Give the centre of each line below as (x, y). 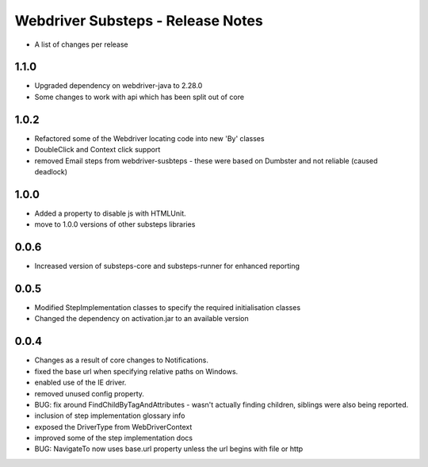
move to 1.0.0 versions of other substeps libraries (115, 224)
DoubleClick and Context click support (97, 150)
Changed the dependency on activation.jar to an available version (141, 319)
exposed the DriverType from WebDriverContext (113, 427)
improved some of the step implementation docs (114, 438)
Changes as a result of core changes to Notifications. (122, 360)
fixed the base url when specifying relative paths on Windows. (136, 371)
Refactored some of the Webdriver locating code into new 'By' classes (149, 138)
